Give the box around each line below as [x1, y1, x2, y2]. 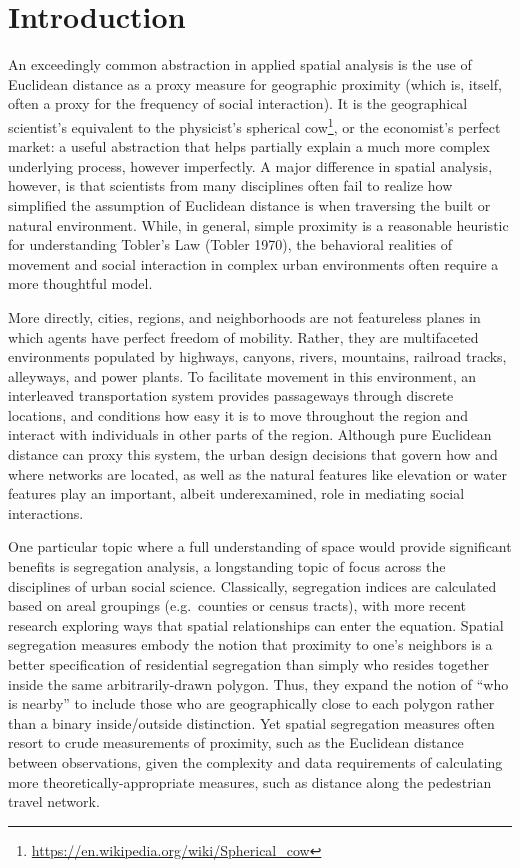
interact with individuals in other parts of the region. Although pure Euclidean [8, 424, 492, 445]
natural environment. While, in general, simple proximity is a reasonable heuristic [8, 214, 509, 235]
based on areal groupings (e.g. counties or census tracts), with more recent [8, 595, 466, 616]
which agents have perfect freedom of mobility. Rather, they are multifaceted [8, 326, 479, 347]
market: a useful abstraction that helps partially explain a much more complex [8, 136, 490, 157]
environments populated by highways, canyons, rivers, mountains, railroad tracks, [8, 346, 507, 367]
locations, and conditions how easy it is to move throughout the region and [8, 404, 469, 425]
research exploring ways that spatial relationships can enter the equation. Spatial [8, 614, 504, 635]
